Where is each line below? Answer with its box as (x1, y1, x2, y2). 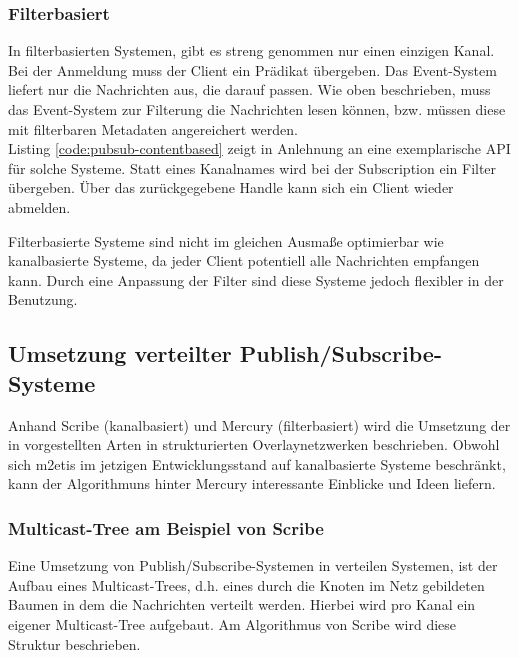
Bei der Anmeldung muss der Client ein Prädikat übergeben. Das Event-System (8, 59, 497, 80)
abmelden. (8, 196, 71, 217)
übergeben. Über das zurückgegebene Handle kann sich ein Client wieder (8, 177, 454, 198)
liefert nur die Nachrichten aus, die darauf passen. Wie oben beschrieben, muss (8, 79, 491, 100)
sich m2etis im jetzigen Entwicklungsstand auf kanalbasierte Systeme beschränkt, (8, 453, 506, 474)
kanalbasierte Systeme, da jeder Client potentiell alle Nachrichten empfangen (8, 250, 480, 271)
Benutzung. (8, 289, 78, 310)
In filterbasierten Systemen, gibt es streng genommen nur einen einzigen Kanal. (8, 40, 495, 61)
